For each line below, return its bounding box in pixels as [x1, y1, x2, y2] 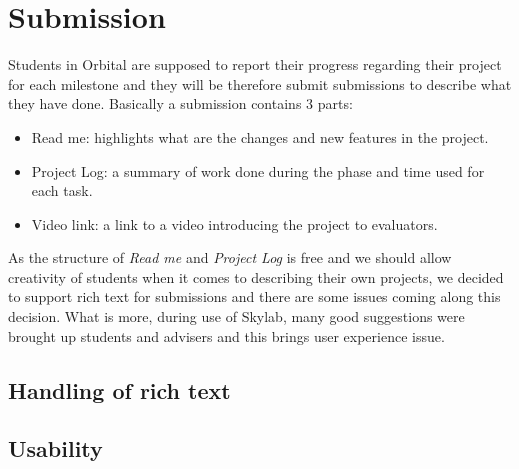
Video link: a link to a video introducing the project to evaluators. [31, 213, 438, 234]
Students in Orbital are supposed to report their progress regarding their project [8, 54, 502, 75]
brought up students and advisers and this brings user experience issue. [8, 325, 445, 346]
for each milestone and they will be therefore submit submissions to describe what [8, 73, 512, 94]
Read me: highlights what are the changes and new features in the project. [31, 126, 489, 147]
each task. [31, 180, 93, 201]
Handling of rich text [8, 374, 231, 405]
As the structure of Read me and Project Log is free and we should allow [8, 247, 452, 268]
